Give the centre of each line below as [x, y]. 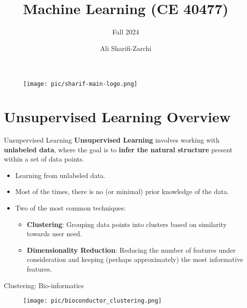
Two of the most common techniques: [71, 208]
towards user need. [54, 234]
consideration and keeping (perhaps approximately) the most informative [135, 259]
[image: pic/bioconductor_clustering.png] [93, 301]
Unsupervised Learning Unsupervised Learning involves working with [112, 140]
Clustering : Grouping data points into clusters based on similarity [127, 224]
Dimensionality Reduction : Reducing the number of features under [131, 250]
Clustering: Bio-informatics [44, 285]
